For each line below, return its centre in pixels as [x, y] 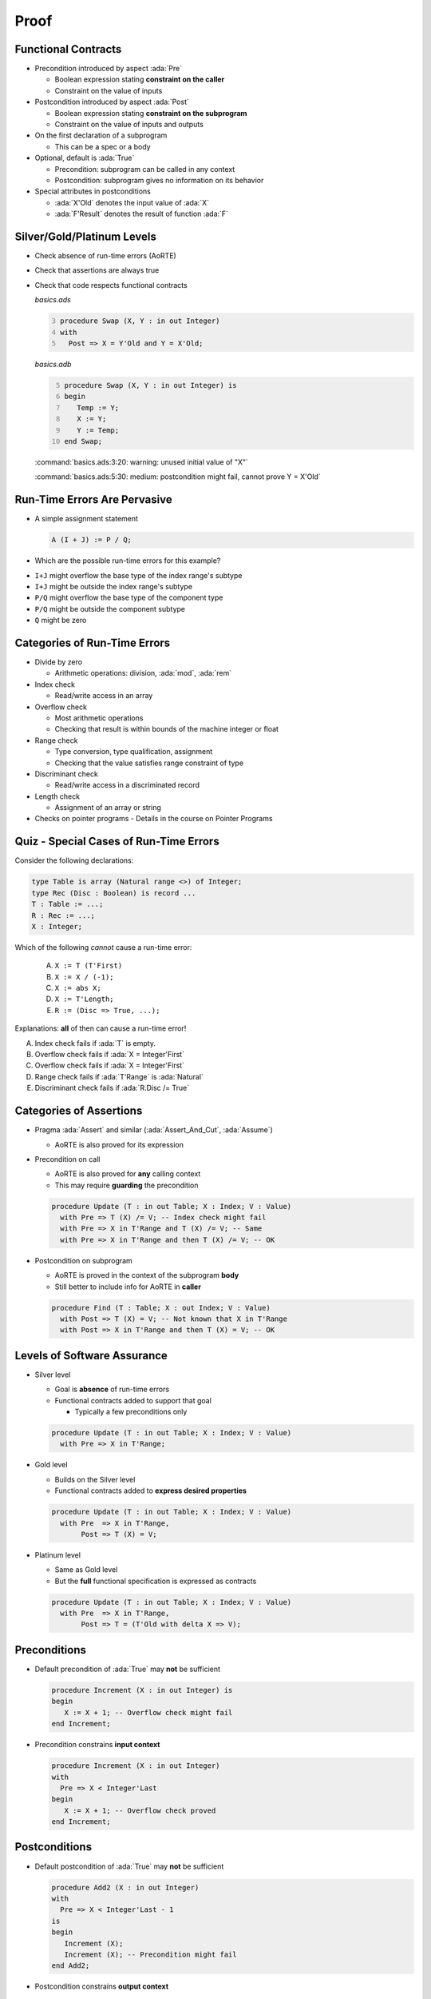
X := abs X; [78, 988]
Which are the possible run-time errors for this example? [128, 561]
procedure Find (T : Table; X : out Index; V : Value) [161, 1308]
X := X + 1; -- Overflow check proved [140, 1810]
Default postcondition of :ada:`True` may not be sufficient [129, 1866]
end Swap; [83, 441]
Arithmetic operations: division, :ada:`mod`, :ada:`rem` [143, 673]
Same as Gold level [86, 1570]
